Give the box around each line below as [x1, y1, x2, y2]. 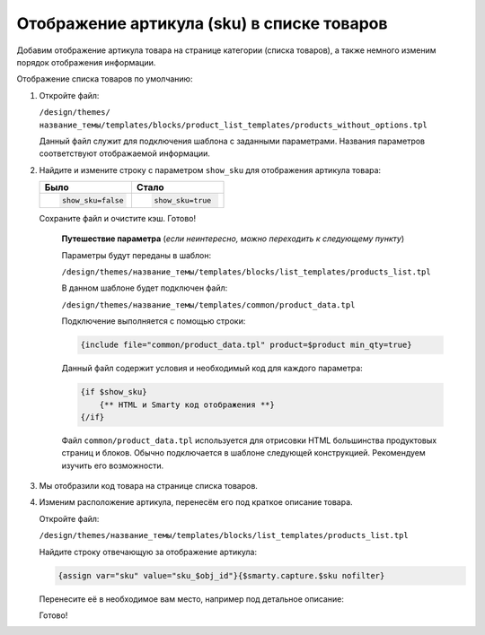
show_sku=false [61, 196, 125, 205]
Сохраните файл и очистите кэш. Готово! [39, 213, 197, 223]
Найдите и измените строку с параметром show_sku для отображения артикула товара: [39, 164, 382, 175]
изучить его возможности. [61, 460, 164, 471]
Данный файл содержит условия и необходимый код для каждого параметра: [61, 363, 363, 374]
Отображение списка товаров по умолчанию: [16, 74, 193, 84]
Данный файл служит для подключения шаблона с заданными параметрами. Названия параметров [39, 135, 426, 146]
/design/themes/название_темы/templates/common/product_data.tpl [61, 300, 356, 309]
